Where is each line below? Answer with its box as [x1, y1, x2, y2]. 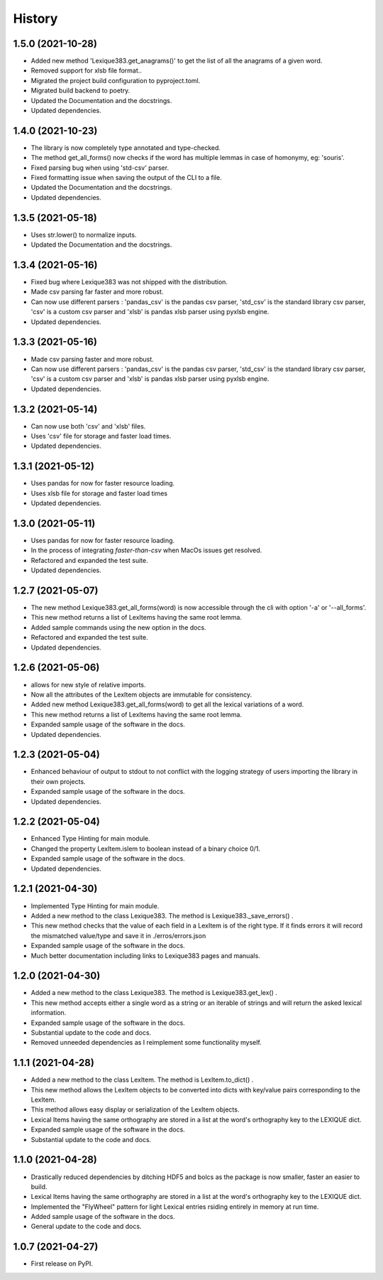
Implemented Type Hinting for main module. [30, 901, 160, 910]
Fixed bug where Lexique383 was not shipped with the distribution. [30, 278, 228, 286]
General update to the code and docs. [30, 1222, 142, 1231]
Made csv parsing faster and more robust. [30, 355, 154, 363]
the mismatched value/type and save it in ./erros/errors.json [30, 931, 206, 940]
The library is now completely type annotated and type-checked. [30, 143, 221, 152]
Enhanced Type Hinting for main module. [30, 834, 150, 843]
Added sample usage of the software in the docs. [30, 1212, 175, 1221]
